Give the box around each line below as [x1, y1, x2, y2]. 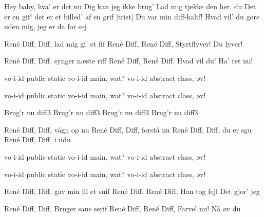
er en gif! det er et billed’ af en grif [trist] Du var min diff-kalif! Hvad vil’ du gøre [4, 11, 260, 21]
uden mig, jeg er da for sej [4, 21, 87, 32]
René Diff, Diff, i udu [4, 134, 71, 145]
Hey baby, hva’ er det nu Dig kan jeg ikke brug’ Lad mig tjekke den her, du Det [4, 1, 256, 11]
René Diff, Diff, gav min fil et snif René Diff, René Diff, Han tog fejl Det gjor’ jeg [4, 186, 260, 197]
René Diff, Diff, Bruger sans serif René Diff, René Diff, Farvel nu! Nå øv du [4, 203, 241, 213]
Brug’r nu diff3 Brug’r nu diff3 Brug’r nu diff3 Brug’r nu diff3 [4, 107, 198, 118]
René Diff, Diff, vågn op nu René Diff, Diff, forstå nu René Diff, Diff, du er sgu [4, 124, 252, 135]
